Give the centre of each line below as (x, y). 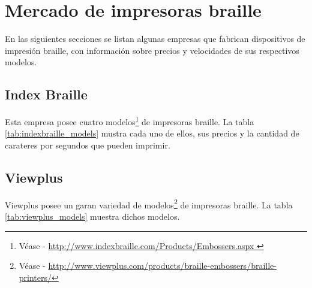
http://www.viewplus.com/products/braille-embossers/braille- (162, 266)
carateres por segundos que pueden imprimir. (88, 145)
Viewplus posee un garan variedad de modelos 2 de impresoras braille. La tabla (149, 204)
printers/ (35, 277)
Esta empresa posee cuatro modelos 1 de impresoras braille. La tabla (130, 121)
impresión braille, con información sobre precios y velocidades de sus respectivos (152, 50)
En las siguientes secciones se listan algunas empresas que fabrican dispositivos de (155, 39)
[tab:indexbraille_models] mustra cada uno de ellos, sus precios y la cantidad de (152, 133)
